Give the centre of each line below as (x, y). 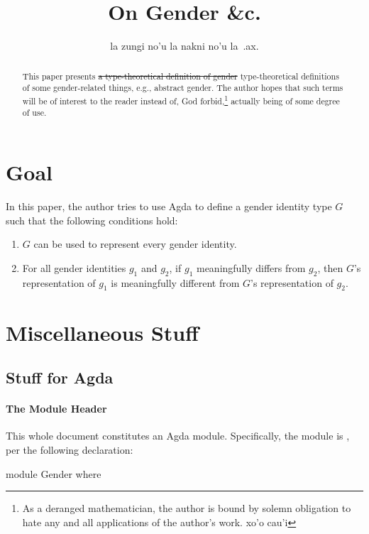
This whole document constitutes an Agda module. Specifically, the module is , (178, 436)
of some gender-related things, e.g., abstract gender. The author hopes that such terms (183, 88)
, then (330, 267)
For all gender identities (74, 267)
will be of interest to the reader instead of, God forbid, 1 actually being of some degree (181, 99)
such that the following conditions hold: (92, 220)
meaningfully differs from (251, 267)
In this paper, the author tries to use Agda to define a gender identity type (169, 206)
